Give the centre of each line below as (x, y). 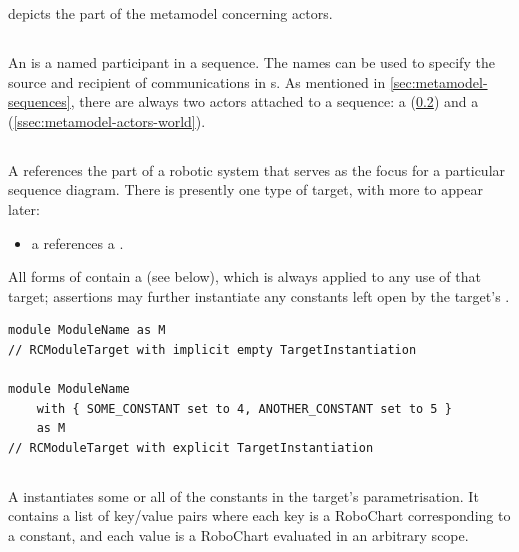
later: (24, 208)
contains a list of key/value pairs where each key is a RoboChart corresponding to (259, 515)
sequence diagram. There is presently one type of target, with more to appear (245, 189)
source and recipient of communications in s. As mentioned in (197, 81)
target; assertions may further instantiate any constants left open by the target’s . (259, 295)
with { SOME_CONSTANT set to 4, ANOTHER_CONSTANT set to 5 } (244, 408)
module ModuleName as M (87, 330)
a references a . (77, 242)
